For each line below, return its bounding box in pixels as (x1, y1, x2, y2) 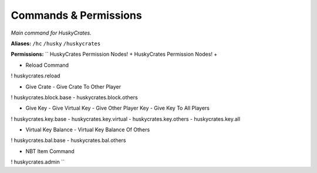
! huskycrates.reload (11, 72, 60, 79)
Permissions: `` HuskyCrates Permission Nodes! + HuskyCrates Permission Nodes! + (11, 50, 218, 58)
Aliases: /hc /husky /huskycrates (11, 40, 101, 47)
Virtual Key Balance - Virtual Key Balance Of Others (25, 126, 150, 133)
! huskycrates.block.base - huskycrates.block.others (11, 94, 138, 101)
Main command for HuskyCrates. (11, 29, 92, 36)
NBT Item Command (25, 147, 75, 155)
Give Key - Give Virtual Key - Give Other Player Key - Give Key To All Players (25, 104, 210, 111)
